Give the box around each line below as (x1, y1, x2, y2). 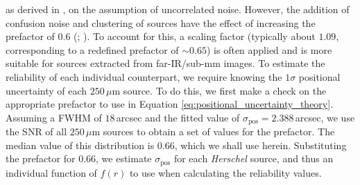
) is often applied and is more (206, 42, 332, 57)
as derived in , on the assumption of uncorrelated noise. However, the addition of (6, 2, 350, 16)
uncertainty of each (6, 83, 87, 97)
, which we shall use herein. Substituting (174, 137, 347, 152)
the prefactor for (6, 151, 76, 166)
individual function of (6, 165, 97, 179)
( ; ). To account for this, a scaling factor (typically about (74, 29, 316, 43)
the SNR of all (6, 124, 67, 139)
